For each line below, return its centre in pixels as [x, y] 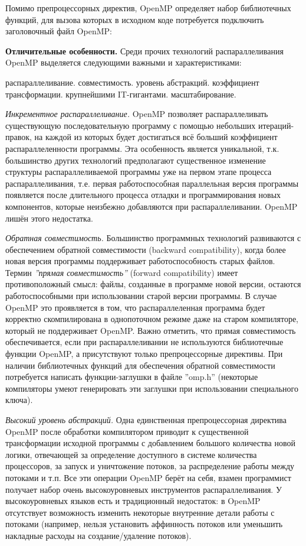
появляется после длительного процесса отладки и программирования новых [143, 195]
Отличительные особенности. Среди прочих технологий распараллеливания [144, 51]
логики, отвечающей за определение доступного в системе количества [131, 454]
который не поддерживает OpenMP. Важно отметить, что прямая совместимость [151, 330]
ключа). [19, 400]
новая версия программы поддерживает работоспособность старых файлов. [140, 261]
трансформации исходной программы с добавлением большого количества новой [150, 443]
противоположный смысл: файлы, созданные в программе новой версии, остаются [153, 284]
